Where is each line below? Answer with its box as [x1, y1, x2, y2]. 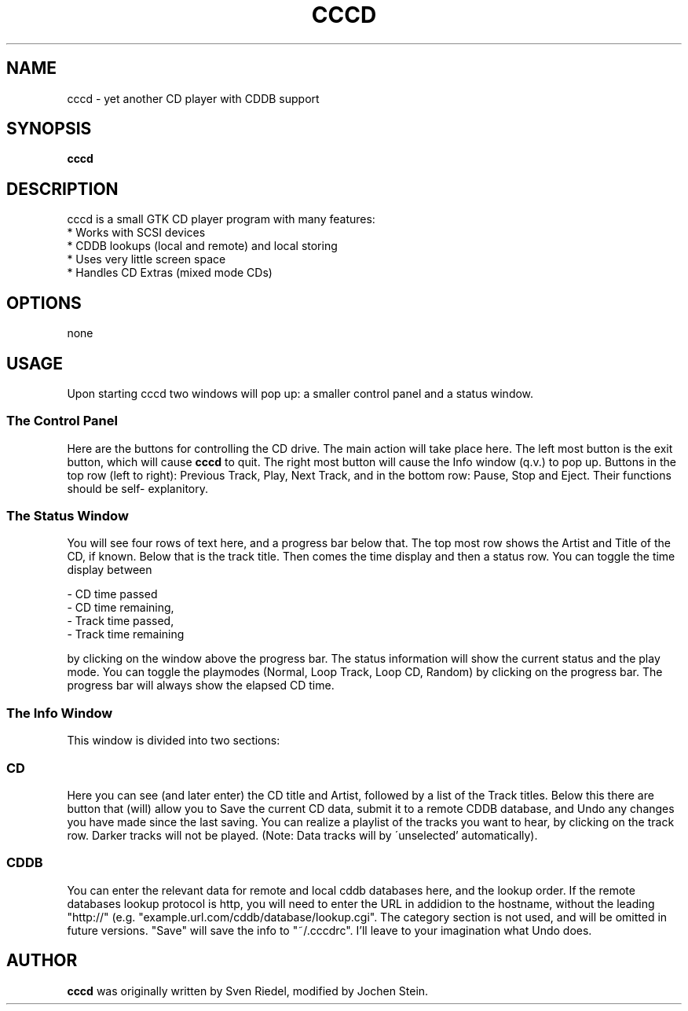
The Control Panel [6, 413, 118, 429]
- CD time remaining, [67, 601, 174, 615]
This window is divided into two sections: [67, 733, 280, 748]
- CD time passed [67, 587, 158, 601]
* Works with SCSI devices [67, 226, 206, 240]
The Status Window [6, 508, 129, 524]
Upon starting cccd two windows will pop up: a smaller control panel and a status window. [67, 386, 534, 400]
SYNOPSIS [6, 119, 92, 139]
